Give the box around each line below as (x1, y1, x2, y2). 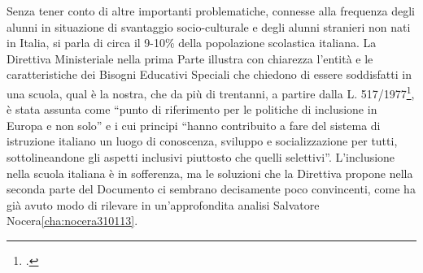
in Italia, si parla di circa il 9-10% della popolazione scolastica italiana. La (7, 34, 377, 51)
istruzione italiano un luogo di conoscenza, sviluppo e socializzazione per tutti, (7, 132, 398, 149)
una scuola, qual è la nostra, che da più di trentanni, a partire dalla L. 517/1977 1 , (7, 82, 415, 102)
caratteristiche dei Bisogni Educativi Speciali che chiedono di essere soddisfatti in (7, 66, 412, 83)
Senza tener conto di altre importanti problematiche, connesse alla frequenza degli (7, 2, 416, 19)
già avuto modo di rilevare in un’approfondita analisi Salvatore (7, 196, 320, 213)
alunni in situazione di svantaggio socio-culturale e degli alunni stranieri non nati (7, 18, 411, 35)
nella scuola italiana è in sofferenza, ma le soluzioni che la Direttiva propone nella (7, 164, 413, 181)
